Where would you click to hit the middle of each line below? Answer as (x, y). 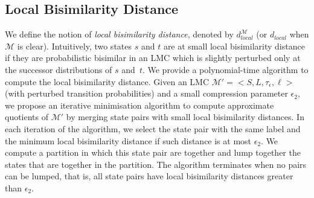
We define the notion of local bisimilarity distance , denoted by (119, 34)
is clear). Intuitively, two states (75, 46)
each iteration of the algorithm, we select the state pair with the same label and (153, 128)
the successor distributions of (59, 69)
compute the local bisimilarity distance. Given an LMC (107, 81)
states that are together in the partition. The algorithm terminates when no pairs (156, 164)
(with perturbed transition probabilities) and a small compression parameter (146, 93)
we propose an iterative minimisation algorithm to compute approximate (139, 105)
